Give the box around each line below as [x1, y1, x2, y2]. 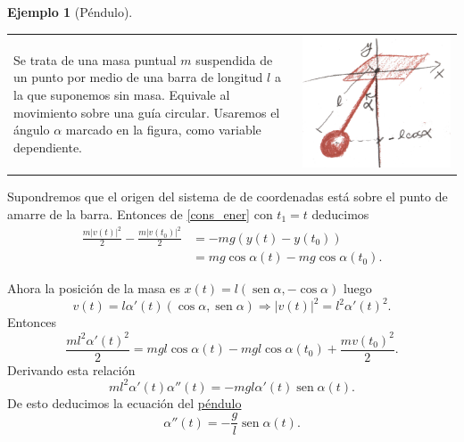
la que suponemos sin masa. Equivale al [13, 86, 230, 104]
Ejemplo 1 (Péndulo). [7, 3, 133, 20]
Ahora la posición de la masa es [7, 279, 180, 298]
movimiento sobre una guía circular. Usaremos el [13, 102, 280, 121]
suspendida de [195, 50, 273, 69]
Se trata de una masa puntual [13, 50, 177, 69]
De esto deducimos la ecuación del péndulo [7, 393, 242, 412]
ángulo [13, 120, 50, 139]
